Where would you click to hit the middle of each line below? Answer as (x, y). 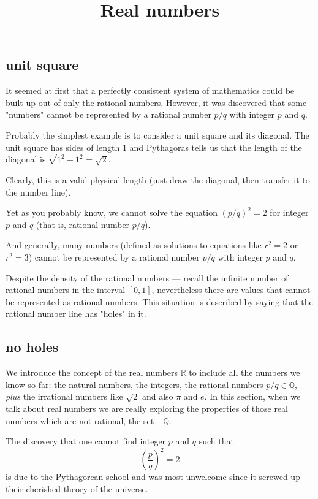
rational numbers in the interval (66, 290)
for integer (289, 212)
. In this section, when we (252, 396)
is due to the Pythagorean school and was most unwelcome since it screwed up (153, 477)
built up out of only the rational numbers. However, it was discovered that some (156, 102)
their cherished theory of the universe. (77, 488)
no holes (32, 347)
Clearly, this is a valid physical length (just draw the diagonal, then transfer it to (158, 180)
